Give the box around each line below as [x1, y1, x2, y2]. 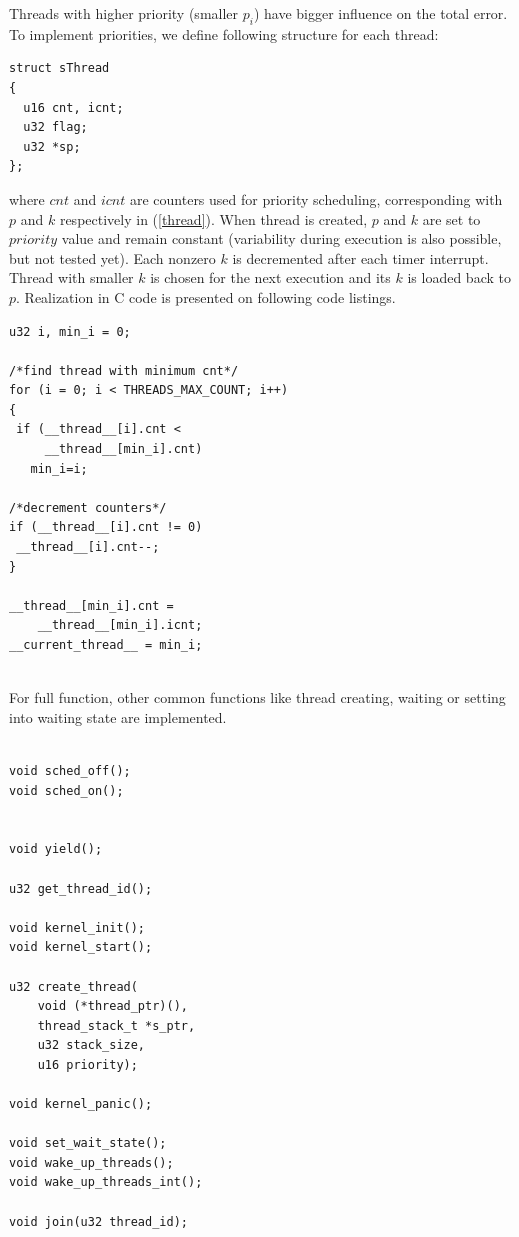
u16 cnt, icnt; [23, 100, 124, 115]
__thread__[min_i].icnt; [37, 618, 203, 633]
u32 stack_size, [37, 1038, 146, 1053]
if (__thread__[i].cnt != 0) [9, 520, 203, 535]
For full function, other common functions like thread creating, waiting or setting [9, 687, 506, 708]
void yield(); [9, 842, 103, 857]
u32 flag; [23, 120, 88, 135]
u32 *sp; [23, 139, 81, 154]
